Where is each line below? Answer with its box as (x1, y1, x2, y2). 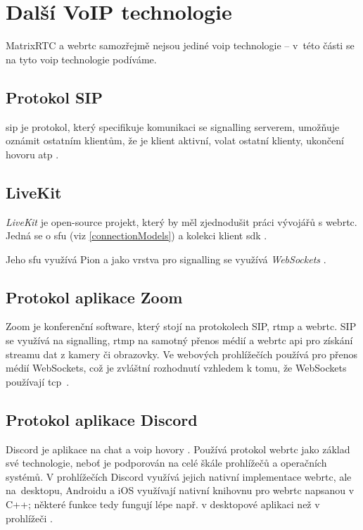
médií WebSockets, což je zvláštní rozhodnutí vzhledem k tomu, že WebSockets (6, 360, 347, 375)
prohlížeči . (6, 510, 53, 525)
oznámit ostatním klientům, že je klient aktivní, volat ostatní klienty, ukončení (6, 133, 344, 148)
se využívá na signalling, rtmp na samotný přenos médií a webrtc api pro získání (6, 333, 353, 348)
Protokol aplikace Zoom (6, 286, 183, 308)
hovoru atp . (6, 146, 59, 161)
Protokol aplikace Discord (6, 408, 198, 430)
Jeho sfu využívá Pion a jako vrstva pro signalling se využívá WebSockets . (6, 251, 326, 266)
